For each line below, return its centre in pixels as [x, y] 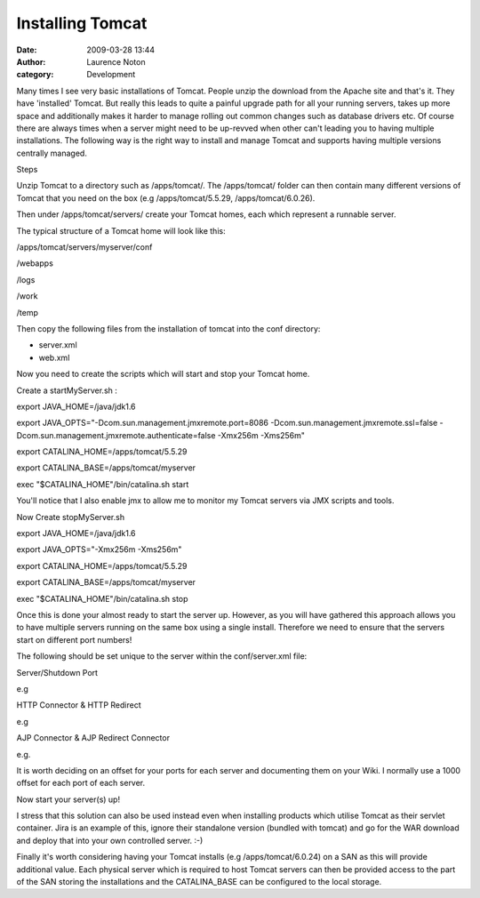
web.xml [54, 357]
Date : [27, 50]
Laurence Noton [116, 61]
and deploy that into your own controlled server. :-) [110, 840]
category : [35, 75]
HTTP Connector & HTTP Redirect [79, 705]
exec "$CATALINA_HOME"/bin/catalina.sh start [103, 484]
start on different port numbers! [74, 639]
